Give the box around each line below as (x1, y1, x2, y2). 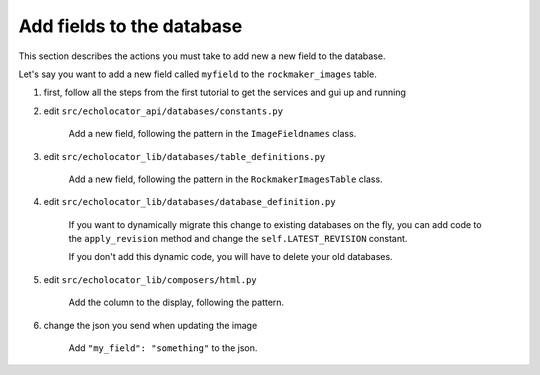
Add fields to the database (18, 15, 243, 37)
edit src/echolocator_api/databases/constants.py (43, 105, 284, 117)
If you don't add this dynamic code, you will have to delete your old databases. (68, 251, 394, 263)
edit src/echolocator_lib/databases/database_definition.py (43, 196, 336, 208)
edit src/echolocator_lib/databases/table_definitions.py (43, 150, 326, 162)
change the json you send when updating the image (43, 319, 258, 331)
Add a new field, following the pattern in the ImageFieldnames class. (68, 128, 357, 140)
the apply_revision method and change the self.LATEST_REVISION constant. (68, 233, 408, 245)
